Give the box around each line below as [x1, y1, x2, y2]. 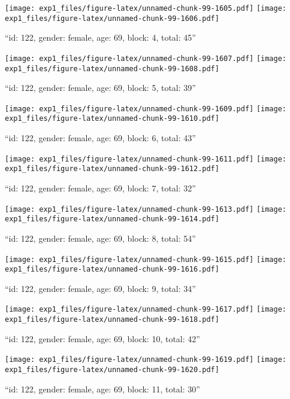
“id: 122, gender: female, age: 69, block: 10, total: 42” [5, 332, 200, 345]
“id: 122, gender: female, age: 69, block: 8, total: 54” [5, 232, 196, 244]
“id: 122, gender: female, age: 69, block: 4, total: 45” [5, 31, 196, 44]
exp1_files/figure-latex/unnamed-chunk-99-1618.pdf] [5, 315, 219, 324]
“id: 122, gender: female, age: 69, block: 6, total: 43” [5, 132, 196, 144]
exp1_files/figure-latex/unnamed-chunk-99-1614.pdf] [5, 215, 219, 224]
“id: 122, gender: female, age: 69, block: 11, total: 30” [5, 382, 200, 395]
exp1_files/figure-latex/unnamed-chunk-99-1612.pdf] [5, 165, 219, 173]
